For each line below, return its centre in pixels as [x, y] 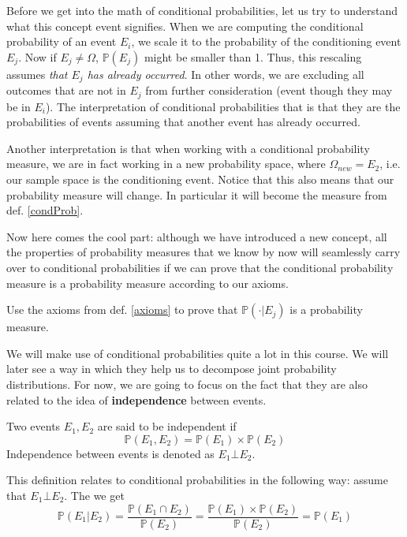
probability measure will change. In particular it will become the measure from [197, 194]
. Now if [37, 56]
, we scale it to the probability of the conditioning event [266, 41]
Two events [34, 426]
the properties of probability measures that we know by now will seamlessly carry [203, 252]
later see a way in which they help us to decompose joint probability [172, 369]
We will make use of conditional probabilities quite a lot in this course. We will [198, 353]
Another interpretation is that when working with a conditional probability [188, 148]
